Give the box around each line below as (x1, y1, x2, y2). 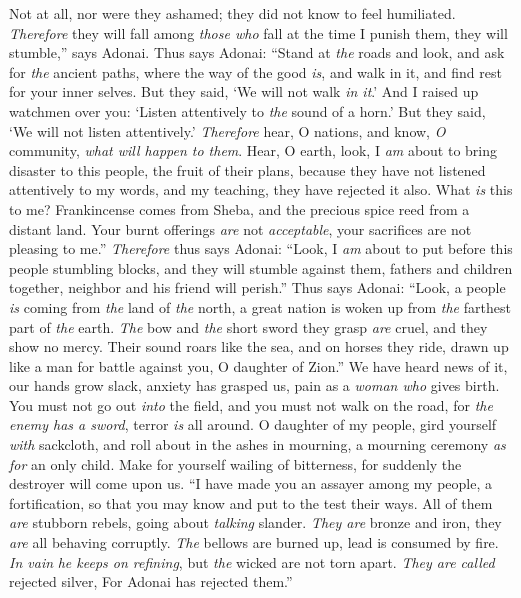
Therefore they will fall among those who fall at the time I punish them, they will (9, 22, 508, 43)
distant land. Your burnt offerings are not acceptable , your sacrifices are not (9, 218, 472, 239)
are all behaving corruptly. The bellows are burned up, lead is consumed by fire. (9, 532, 499, 553)
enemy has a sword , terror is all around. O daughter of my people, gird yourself (9, 414, 497, 435)
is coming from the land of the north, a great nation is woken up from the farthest (9, 296, 511, 317)
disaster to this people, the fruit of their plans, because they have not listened (9, 159, 486, 180)
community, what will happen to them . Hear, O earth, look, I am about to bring (9, 140, 498, 161)
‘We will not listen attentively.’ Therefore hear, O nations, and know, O (9, 120, 446, 141)
